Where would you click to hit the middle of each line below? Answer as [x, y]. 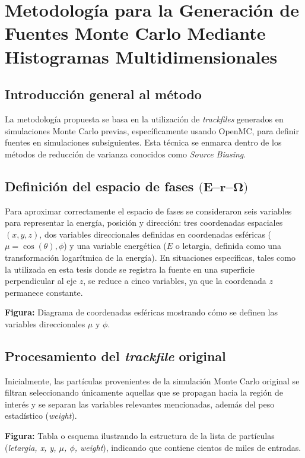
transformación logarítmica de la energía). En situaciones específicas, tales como [150, 257]
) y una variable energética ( [115, 246]
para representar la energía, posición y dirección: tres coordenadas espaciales [144, 222]
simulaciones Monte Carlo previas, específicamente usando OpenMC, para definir [152, 130]
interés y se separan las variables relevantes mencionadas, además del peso [140, 404]
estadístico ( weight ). [41, 416]
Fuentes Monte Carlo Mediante [135, 33]
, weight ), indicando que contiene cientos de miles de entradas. [188, 447]
